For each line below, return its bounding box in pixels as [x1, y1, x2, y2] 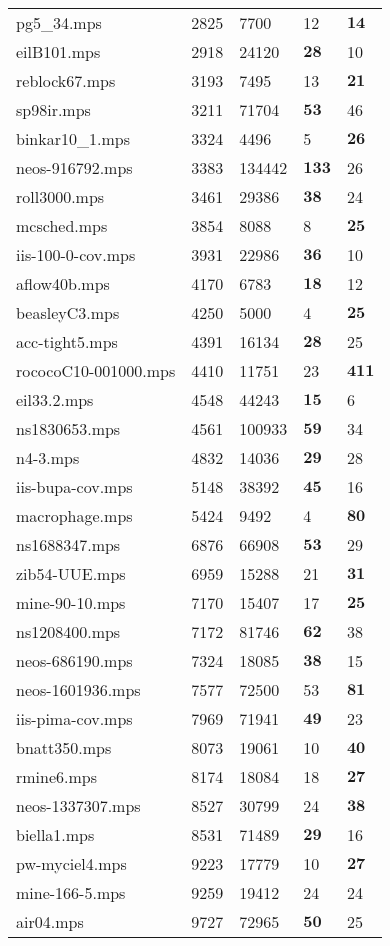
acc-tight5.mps [16, 330, 118, 353]
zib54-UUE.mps [16, 562, 126, 585]
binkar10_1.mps [16, 127, 130, 150]
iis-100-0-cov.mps [16, 243, 136, 266]
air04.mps [16, 910, 84, 933]
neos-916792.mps [16, 156, 133, 179]
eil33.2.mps [16, 388, 94, 411]
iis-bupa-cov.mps [16, 475, 133, 498]
